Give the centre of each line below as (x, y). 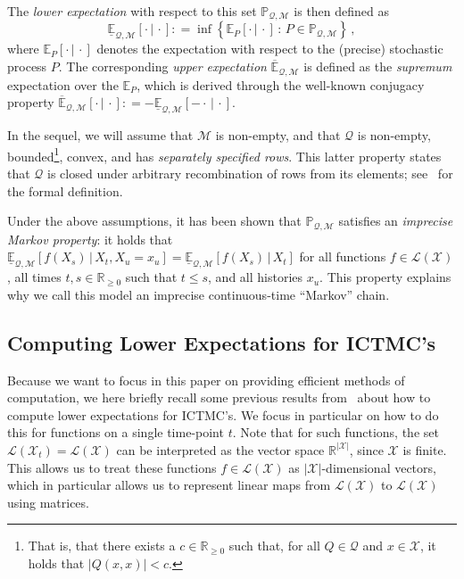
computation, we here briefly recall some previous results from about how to (219, 397)
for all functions (343, 256)
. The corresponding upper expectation (162, 66)
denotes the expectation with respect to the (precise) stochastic (270, 49)
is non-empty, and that (278, 135)
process (27, 66)
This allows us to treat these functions (112, 467)
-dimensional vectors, (379, 467)
